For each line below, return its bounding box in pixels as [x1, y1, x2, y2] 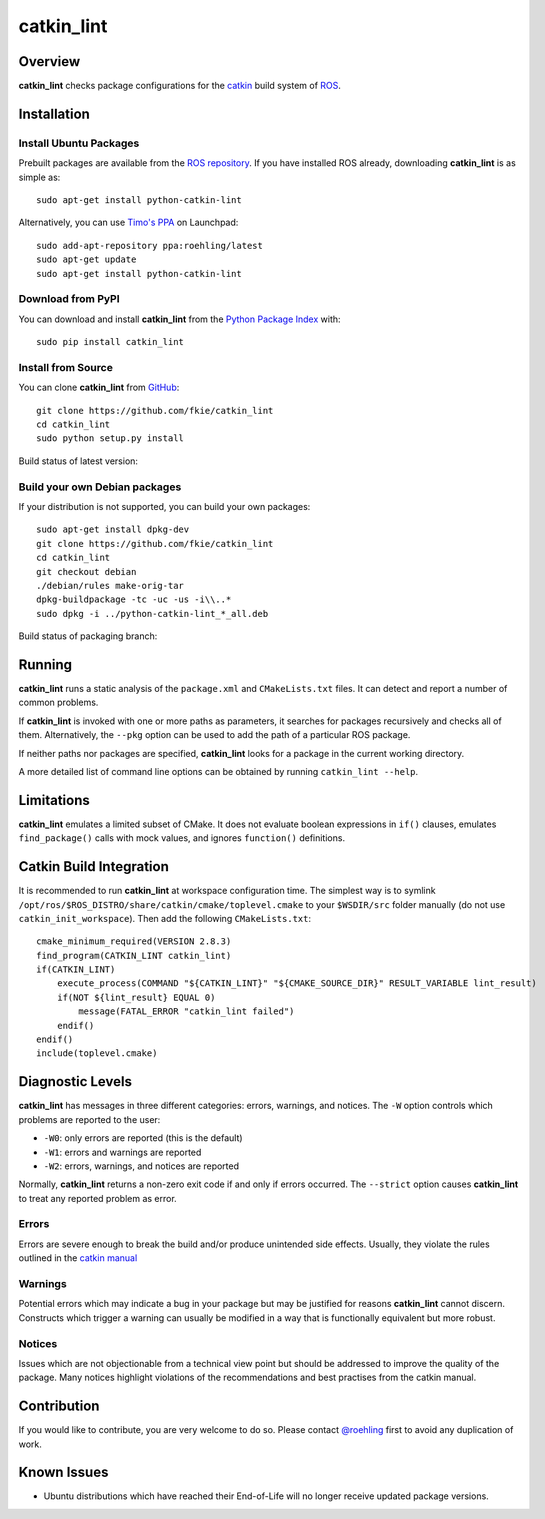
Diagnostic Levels [18, 1073, 132, 1090]
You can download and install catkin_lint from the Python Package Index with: [18, 313, 341, 325]
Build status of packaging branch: [18, 630, 158, 642]
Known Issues [18, 1464, 109, 1481]
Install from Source [18, 360, 114, 374]
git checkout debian [36, 566, 137, 577]
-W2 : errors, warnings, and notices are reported [43, 1160, 240, 1172]
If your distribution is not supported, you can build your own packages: [18, 500, 311, 512]
